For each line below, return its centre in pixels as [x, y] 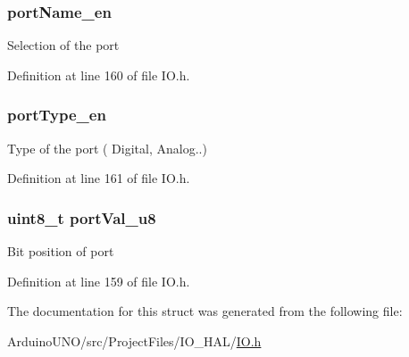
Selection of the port [63, 45]
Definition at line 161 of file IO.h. [99, 178]
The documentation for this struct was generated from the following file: [205, 311]
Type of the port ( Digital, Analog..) [107, 148]
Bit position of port [61, 251]
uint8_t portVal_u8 [82, 217]
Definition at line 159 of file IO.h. [99, 281]
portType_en [57, 115]
